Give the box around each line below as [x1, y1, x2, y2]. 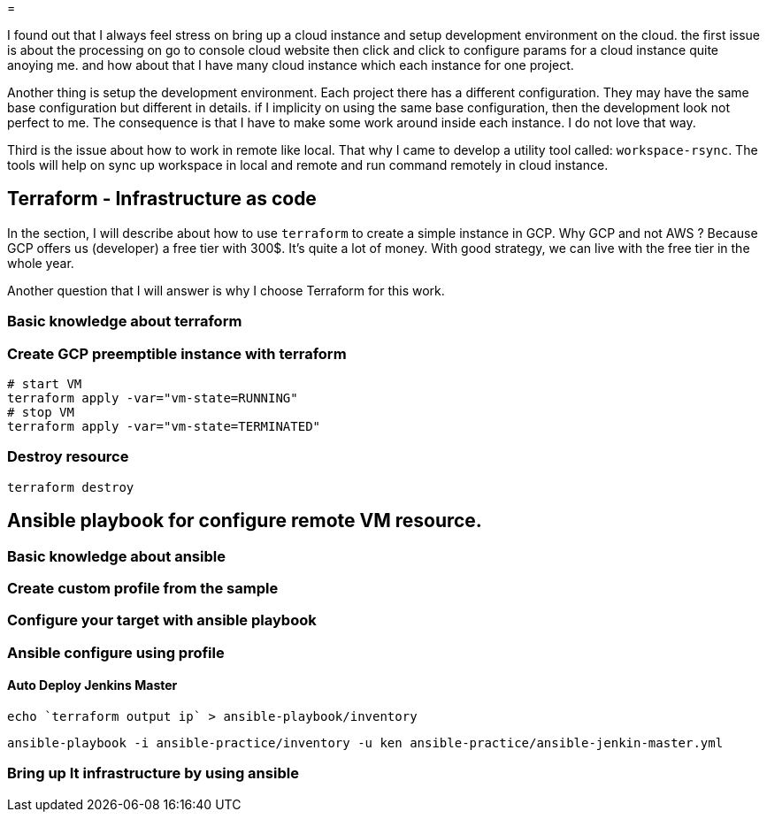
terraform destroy [7, 479, 134, 494]
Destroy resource [7, 448, 129, 466]
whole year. [7, 255, 74, 271]
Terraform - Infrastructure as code [7, 188, 317, 210]
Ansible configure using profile [7, 643, 225, 662]
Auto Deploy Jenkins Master [7, 677, 178, 693]
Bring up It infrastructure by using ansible [7, 764, 299, 783]
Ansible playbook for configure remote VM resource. [7, 509, 482, 532]
